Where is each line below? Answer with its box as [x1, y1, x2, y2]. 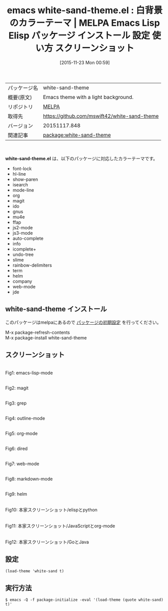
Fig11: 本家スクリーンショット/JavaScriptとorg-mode [5, 523, 116, 529]
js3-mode [12, 230, 33, 236]
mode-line [12, 187, 34, 193]
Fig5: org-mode [5, 430, 38, 436]
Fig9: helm [5, 491, 27, 497]
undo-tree [12, 251, 34, 258]
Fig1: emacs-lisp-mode [5, 370, 53, 376]
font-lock [12, 165, 32, 172]
